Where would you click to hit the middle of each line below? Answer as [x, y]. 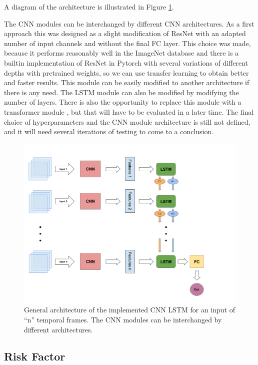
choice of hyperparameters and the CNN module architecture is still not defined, [127, 121]
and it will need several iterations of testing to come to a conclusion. [109, 131]
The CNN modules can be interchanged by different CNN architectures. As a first [129, 23]
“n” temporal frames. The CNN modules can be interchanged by [123, 319]
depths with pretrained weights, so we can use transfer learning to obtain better [126, 72]
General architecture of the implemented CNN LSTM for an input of [130, 310]
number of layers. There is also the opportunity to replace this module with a [123, 102]
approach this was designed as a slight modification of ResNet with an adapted [125, 33]
